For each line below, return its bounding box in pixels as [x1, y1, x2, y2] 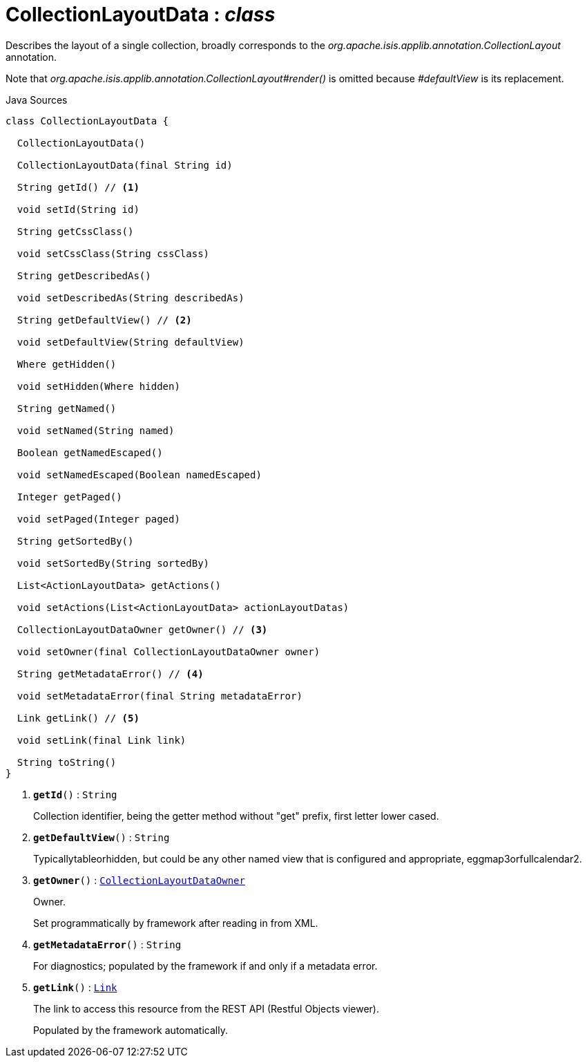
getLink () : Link [33, 981, 117, 993]
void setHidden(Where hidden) [17, 380, 180, 392]
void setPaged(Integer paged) [17, 513, 180, 525]
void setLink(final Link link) [17, 734, 186, 746]
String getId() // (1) [17, 181, 139, 193]
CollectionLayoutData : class [6, 3, 276, 26]
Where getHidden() [17, 358, 117, 370]
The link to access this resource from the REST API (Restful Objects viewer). [33, 1002, 379, 1015]
